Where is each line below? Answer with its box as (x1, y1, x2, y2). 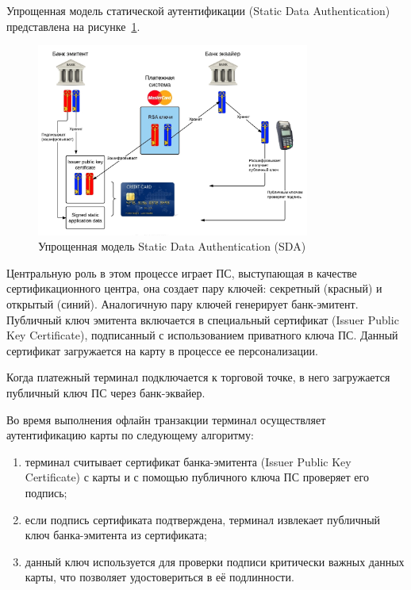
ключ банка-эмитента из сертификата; (25, 527, 207, 543)
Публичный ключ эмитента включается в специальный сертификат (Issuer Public (6, 311, 399, 328)
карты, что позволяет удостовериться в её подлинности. (25, 569, 294, 585)
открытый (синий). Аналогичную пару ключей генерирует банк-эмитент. (6, 296, 359, 312)
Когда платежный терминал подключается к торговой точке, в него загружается (6, 369, 390, 385)
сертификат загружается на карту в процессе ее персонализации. (6, 342, 318, 358)
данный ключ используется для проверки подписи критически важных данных (25, 553, 405, 569)
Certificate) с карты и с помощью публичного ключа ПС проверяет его (25, 469, 369, 485)
